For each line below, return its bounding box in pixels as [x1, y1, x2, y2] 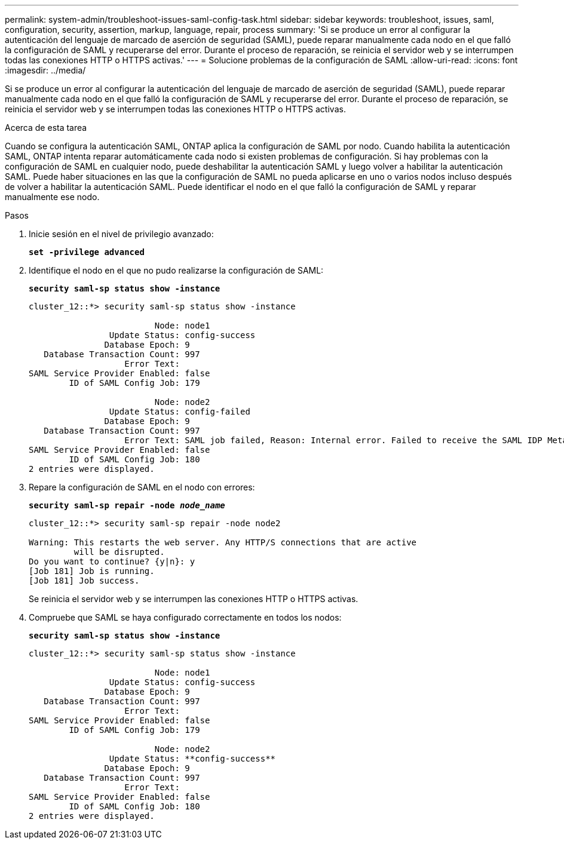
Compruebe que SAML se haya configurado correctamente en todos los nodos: [29, 612, 342, 622]
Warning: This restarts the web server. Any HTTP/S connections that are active [29, 538, 417, 547]
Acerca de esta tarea [5, 122, 87, 133]
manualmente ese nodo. [5, 192, 100, 202]
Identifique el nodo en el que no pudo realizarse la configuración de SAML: [29, 265, 324, 275]
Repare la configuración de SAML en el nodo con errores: [29, 482, 255, 492]
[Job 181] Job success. [29, 576, 140, 585]
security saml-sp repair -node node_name [29, 501, 225, 510]
